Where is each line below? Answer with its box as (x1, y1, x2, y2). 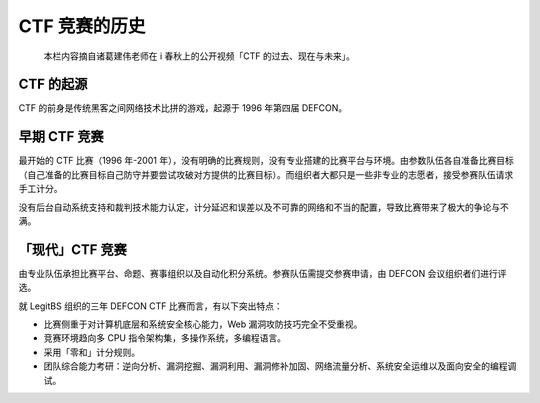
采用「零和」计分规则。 (43, 346, 140, 358)
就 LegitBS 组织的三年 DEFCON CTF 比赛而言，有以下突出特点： (18, 300, 284, 312)
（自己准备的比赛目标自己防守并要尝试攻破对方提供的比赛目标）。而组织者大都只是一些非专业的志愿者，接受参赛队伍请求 (18, 168, 514, 180)
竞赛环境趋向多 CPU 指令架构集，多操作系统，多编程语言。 (43, 332, 287, 344)
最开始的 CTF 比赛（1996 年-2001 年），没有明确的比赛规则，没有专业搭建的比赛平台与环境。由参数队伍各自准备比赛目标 (18, 155, 514, 167)
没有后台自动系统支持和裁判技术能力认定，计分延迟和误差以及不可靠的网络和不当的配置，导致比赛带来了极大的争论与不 (18, 201, 509, 213)
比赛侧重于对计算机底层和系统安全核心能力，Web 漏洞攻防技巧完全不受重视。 (43, 318, 363, 330)
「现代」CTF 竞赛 (18, 241, 127, 258)
